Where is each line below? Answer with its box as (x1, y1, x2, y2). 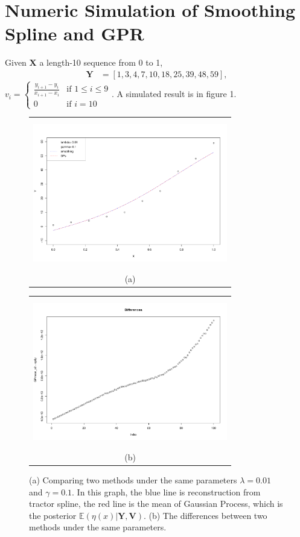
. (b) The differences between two (143, 509, 267, 521)
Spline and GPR (5, 21, 144, 46)
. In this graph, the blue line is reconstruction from (72, 485, 261, 498)
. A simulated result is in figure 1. (111, 87, 237, 100)
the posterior (29, 509, 77, 521)
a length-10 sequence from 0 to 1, (39, 56, 163, 69)
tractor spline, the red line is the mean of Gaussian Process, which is (29, 497, 283, 510)
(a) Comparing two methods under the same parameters (29, 473, 237, 486)
